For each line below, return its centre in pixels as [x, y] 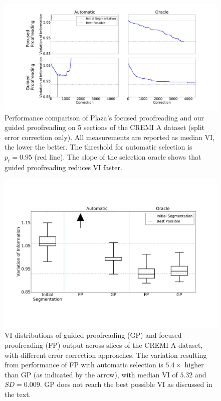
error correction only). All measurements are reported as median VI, [110, 137]
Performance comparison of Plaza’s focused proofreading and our [104, 117]
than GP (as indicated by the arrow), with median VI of [91, 374]
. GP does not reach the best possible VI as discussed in [126, 384]
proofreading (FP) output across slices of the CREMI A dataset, [104, 345]
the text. [18, 394]
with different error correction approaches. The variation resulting [106, 355]
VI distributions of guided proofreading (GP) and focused [93, 335]
